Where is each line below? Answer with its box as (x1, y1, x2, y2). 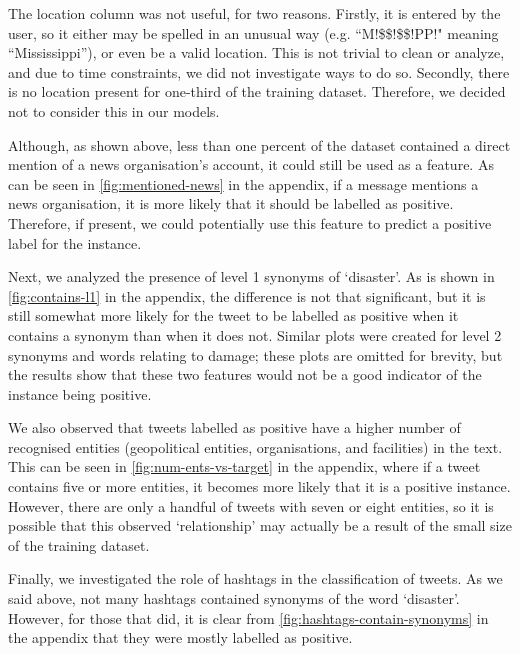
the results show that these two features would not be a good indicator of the (8, 364, 482, 385)
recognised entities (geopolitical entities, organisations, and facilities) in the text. (8, 436, 503, 457)
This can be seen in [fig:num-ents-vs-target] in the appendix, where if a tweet (8, 456, 481, 477)
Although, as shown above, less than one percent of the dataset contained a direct (8, 134, 511, 155)
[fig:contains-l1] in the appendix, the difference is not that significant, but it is (8, 285, 486, 306)
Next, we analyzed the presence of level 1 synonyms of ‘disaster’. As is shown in (8, 266, 495, 287)
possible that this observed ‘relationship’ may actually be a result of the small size (8, 515, 512, 536)
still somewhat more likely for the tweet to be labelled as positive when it (8, 305, 459, 326)
